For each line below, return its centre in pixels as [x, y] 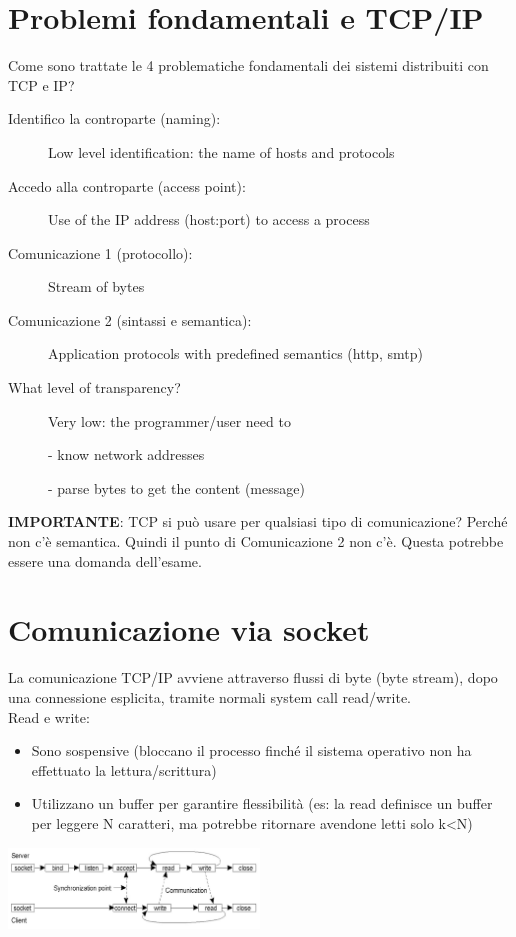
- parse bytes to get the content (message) [176, 487]
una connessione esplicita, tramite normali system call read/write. [210, 696]
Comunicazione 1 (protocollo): [100, 252]
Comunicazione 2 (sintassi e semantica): [130, 319]
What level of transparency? [94, 387]
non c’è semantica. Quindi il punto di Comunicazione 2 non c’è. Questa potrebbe [256, 541]
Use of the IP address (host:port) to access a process [209, 219]
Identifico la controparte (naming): [114, 118]
